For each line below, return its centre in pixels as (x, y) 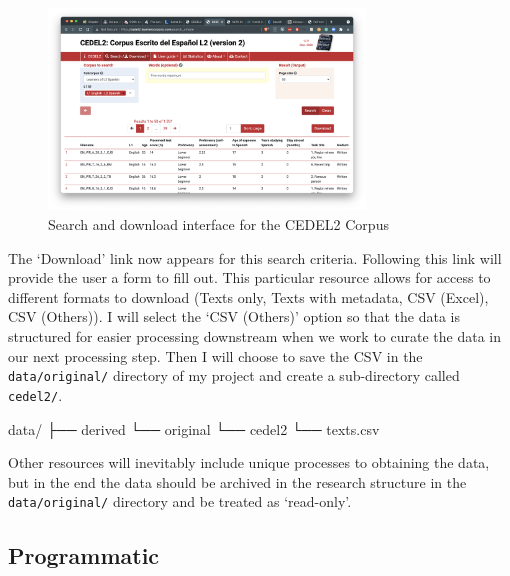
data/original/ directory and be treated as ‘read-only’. (180, 501)
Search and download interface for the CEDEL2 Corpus (218, 224)
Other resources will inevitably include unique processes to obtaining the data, (249, 462)
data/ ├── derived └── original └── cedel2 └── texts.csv (194, 428)
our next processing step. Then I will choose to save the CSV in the (215, 355)
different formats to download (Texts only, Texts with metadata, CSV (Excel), (248, 296)
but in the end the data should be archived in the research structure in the (237, 481)
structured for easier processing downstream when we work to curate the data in (254, 336)
